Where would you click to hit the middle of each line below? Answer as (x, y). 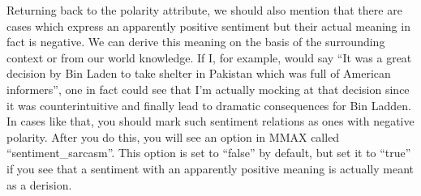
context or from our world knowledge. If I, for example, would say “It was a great (209, 57)
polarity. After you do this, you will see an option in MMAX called (173, 136)
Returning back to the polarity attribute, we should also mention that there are (204, 10)
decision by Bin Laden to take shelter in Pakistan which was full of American (199, 73)
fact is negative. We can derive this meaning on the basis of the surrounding (196, 42)
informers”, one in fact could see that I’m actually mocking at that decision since (208, 89)
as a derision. (39, 184)
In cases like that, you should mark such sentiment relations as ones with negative (210, 121)
